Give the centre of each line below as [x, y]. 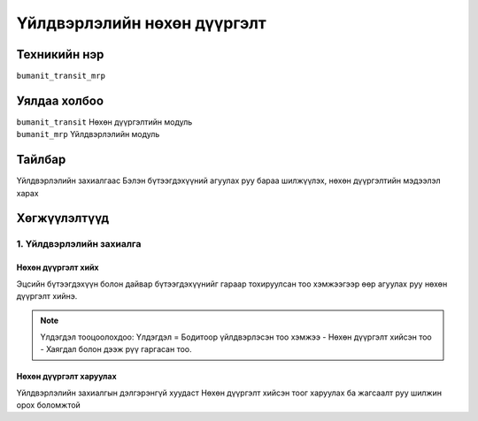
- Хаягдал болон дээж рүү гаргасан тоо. [116, 349]
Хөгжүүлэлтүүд [63, 218]
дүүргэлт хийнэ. [47, 296]
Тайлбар [41, 160]
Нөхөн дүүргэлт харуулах [66, 377]
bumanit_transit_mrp [61, 76]
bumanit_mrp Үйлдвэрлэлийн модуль [88, 134]
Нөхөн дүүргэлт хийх [58, 268]
